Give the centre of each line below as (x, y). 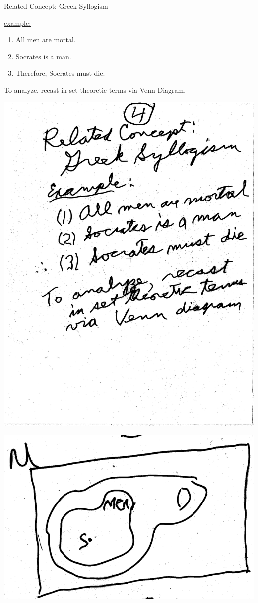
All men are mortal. (46, 40)
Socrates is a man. (43, 56)
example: (18, 23)
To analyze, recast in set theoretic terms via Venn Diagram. (95, 89)
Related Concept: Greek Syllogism (56, 6)
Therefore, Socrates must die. (60, 73)
